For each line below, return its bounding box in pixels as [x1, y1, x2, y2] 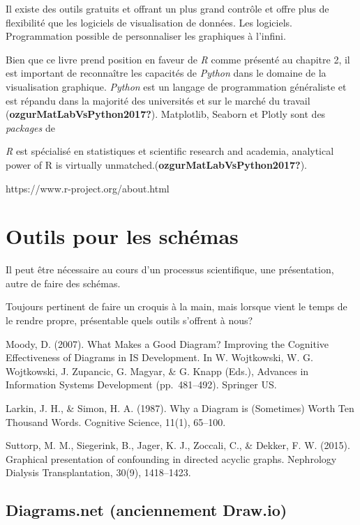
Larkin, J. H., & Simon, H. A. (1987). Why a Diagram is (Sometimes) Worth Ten [6, 401, 354, 415]
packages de [6, 120, 55, 135]
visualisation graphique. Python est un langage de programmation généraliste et [6, 79, 347, 93]
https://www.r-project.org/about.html [6, 181, 170, 195]
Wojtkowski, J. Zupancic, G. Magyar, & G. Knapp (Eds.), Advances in [6, 363, 309, 378]
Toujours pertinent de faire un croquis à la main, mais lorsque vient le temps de [6, 299, 347, 314]
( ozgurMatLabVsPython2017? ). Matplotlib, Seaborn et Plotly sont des [6, 107, 326, 121]
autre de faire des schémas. [6, 275, 121, 290]
